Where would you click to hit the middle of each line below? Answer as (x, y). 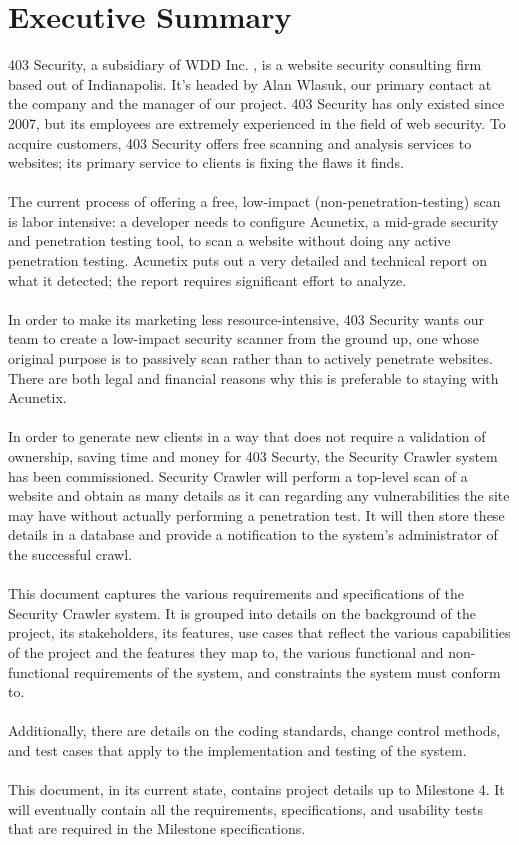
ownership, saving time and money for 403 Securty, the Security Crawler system (253, 456)
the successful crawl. (70, 553)
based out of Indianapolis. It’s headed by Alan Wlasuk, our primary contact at (250, 83)
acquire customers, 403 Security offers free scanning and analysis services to (240, 142)
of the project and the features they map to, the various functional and (226, 651)
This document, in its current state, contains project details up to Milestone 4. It (256, 789)
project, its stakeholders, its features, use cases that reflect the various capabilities (259, 632)
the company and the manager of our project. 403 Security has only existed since (256, 103)
